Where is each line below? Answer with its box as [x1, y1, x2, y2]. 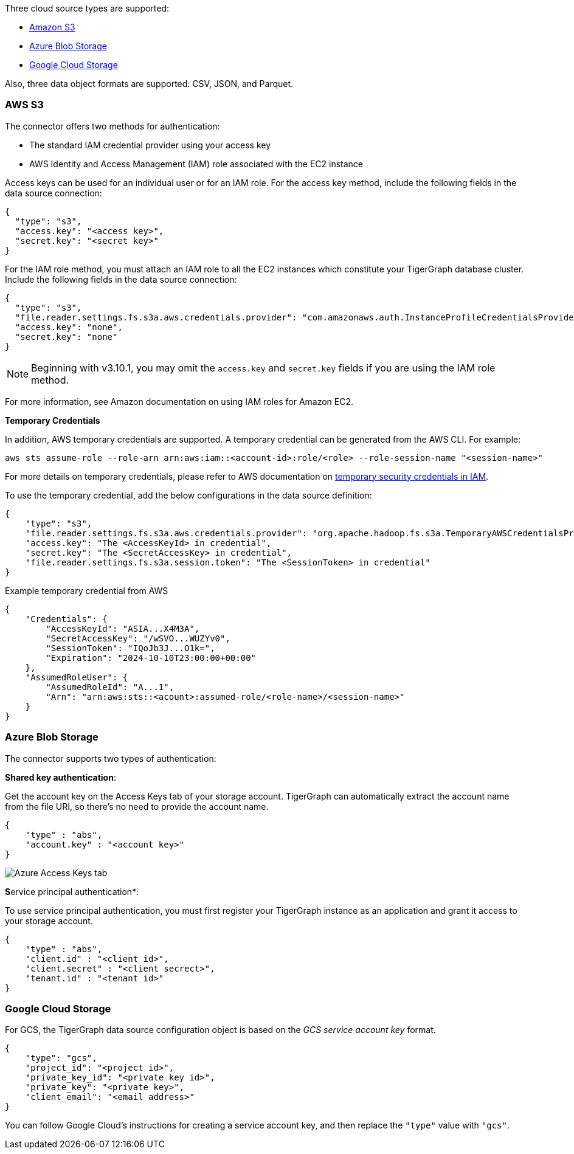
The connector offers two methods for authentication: [5, 120, 220, 131]
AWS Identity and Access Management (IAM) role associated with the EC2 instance [29, 158, 364, 169]
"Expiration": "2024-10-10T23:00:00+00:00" [46, 652, 257, 663]
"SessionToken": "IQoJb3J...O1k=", [46, 643, 215, 653]
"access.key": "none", [15, 322, 123, 332]
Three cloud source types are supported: [5, 3, 170, 13]
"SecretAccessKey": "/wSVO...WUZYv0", [46, 633, 230, 643]
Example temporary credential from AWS [5, 585, 168, 596]
